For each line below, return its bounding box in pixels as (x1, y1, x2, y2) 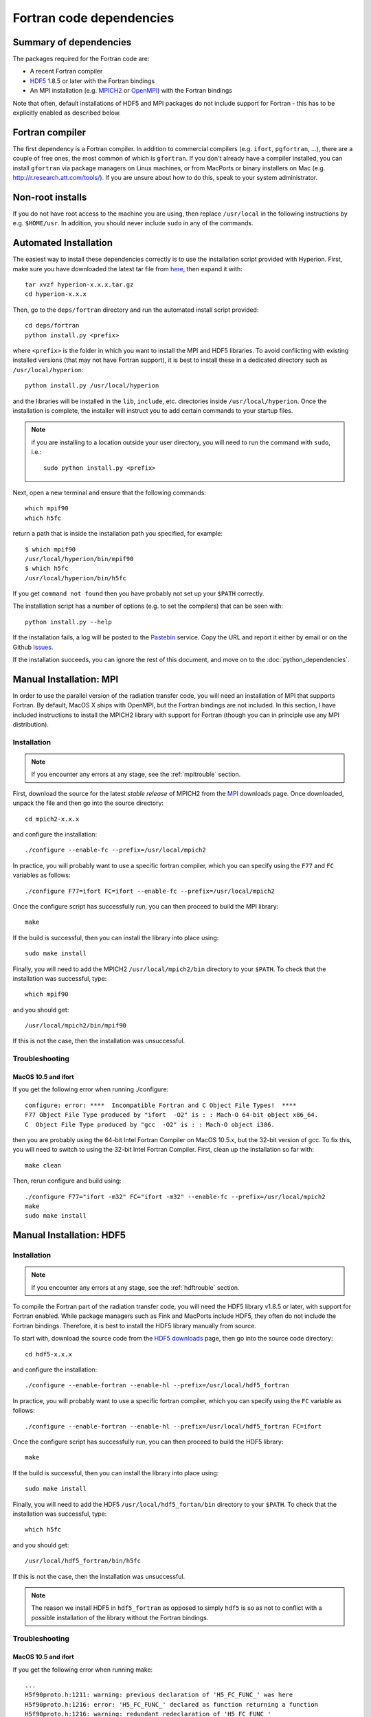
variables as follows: (12, 871, 71, 879)
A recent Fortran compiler (30, 67, 103, 76)
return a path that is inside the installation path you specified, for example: (12, 530, 223, 538)
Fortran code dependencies (12, 10, 175, 25)
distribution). (12, 720, 49, 729)
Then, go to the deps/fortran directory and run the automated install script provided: (12, 306, 259, 314)
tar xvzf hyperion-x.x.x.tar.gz (25, 281, 134, 288)
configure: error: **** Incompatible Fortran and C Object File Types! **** (25, 1101, 297, 1109)
